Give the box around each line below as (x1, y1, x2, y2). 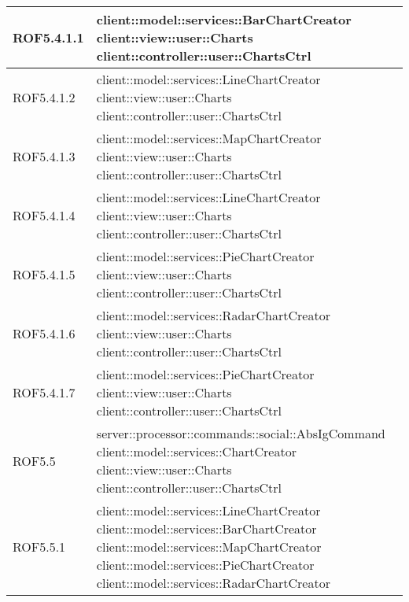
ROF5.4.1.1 (13, 28, 84, 46)
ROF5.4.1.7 (13, 383, 76, 401)
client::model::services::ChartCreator (96, 442, 297, 460)
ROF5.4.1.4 (13, 206, 76, 224)
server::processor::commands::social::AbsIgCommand (96, 424, 385, 442)
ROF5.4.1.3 (13, 147, 76, 165)
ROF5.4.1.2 (13, 88, 76, 106)
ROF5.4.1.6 (13, 324, 76, 342)
